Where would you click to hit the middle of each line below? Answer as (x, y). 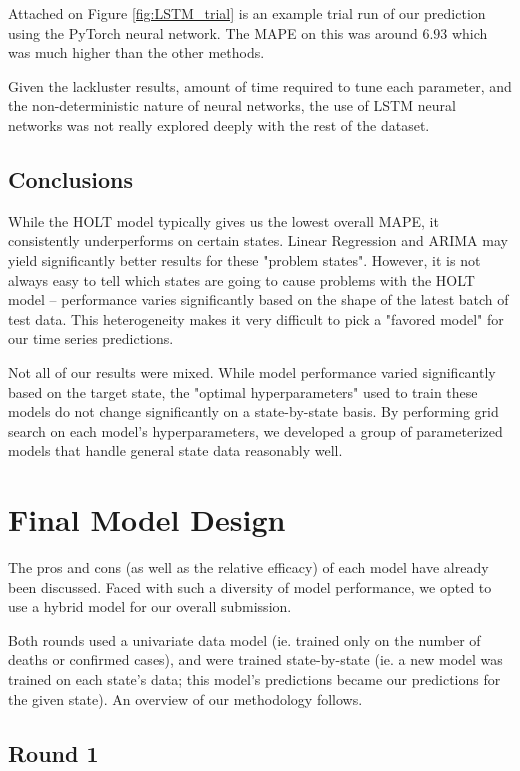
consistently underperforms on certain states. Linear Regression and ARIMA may (258, 240)
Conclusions (71, 178)
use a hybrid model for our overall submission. (150, 606)
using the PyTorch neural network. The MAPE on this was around (213, 32)
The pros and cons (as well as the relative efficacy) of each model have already (248, 567)
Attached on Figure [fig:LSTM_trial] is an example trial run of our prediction (247, 13)
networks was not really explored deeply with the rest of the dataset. (219, 124)
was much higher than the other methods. (136, 52)
